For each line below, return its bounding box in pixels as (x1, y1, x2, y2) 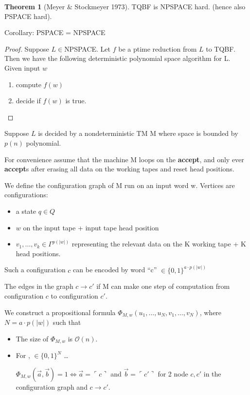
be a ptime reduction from (118, 43, 197, 54)
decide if (16, 95, 41, 106)
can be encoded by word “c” (73, 264, 157, 275)
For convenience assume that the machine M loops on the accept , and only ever (4, 154, 244, 164)
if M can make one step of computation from (96, 281, 230, 291)
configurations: (4, 189, 48, 200)
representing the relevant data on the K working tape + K (71, 239, 246, 249)
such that (53, 317, 81, 327)
